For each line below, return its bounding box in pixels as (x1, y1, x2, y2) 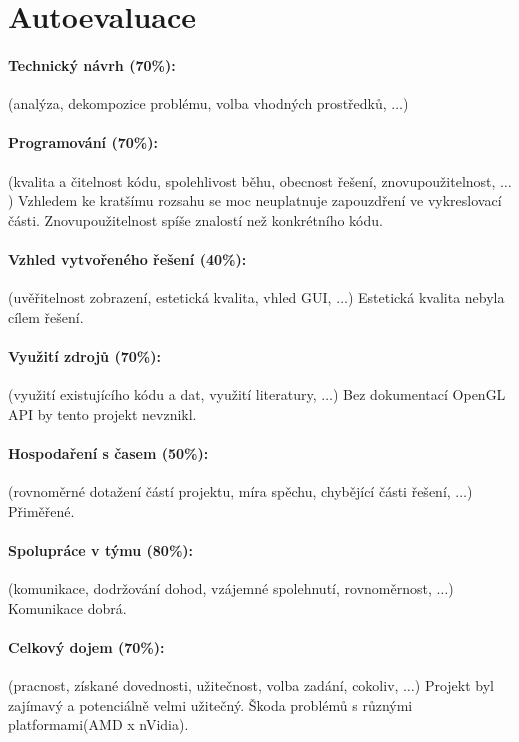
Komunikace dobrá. (8, 597, 127, 618)
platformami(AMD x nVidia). (8, 714, 189, 735)
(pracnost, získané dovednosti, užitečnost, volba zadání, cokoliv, (8, 675, 399, 696)
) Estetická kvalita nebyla (347, 287, 505, 308)
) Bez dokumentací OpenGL (333, 384, 506, 405)
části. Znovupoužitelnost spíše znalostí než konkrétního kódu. (8, 209, 383, 230)
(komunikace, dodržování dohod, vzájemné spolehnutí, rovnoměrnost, (8, 578, 432, 599)
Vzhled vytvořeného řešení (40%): (8, 248, 247, 269)
